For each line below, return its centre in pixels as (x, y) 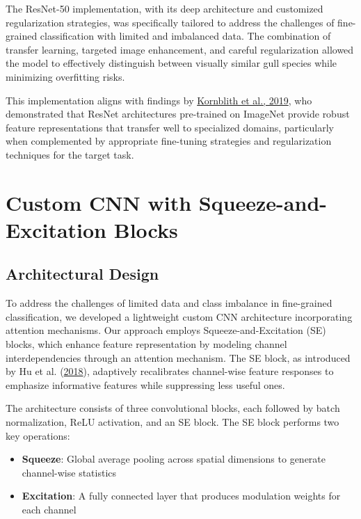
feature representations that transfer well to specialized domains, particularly (170, 127)
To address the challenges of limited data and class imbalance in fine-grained (169, 303)
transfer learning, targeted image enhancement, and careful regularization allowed (180, 49)
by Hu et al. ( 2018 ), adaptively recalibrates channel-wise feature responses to (170, 371)
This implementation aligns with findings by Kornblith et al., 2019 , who (159, 100)
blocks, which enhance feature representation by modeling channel (146, 344)
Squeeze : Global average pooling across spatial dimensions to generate (174, 459)
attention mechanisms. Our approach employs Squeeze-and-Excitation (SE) (166, 330)
